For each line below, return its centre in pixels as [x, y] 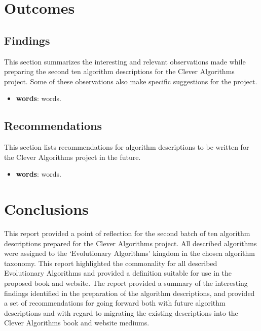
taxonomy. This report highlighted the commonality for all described [111, 263]
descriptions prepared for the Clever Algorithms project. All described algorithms [130, 243]
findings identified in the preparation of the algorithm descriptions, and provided [129, 293]
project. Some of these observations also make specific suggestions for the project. [131, 81]
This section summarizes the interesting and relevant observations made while [125, 61]
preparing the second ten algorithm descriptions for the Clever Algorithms [119, 71]
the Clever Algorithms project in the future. [72, 157]
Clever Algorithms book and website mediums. [77, 323]
